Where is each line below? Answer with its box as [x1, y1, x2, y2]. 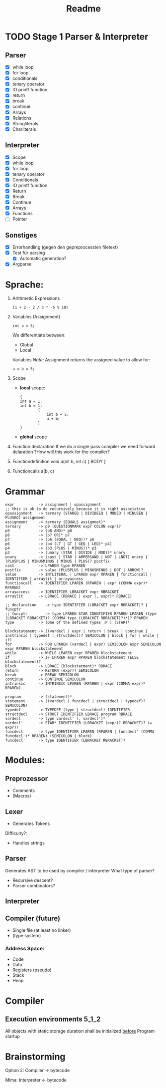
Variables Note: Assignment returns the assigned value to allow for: [12, 357, 151, 363]
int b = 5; [46, 412, 70, 417]
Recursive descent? [12, 877, 53, 883]
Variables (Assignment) [12, 314, 61, 320]
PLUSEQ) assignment [5, 515, 46, 521]
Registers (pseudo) [12, 967, 52, 973]
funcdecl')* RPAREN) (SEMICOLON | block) [5, 734, 92, 739]
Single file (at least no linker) [12, 927, 71, 933]
